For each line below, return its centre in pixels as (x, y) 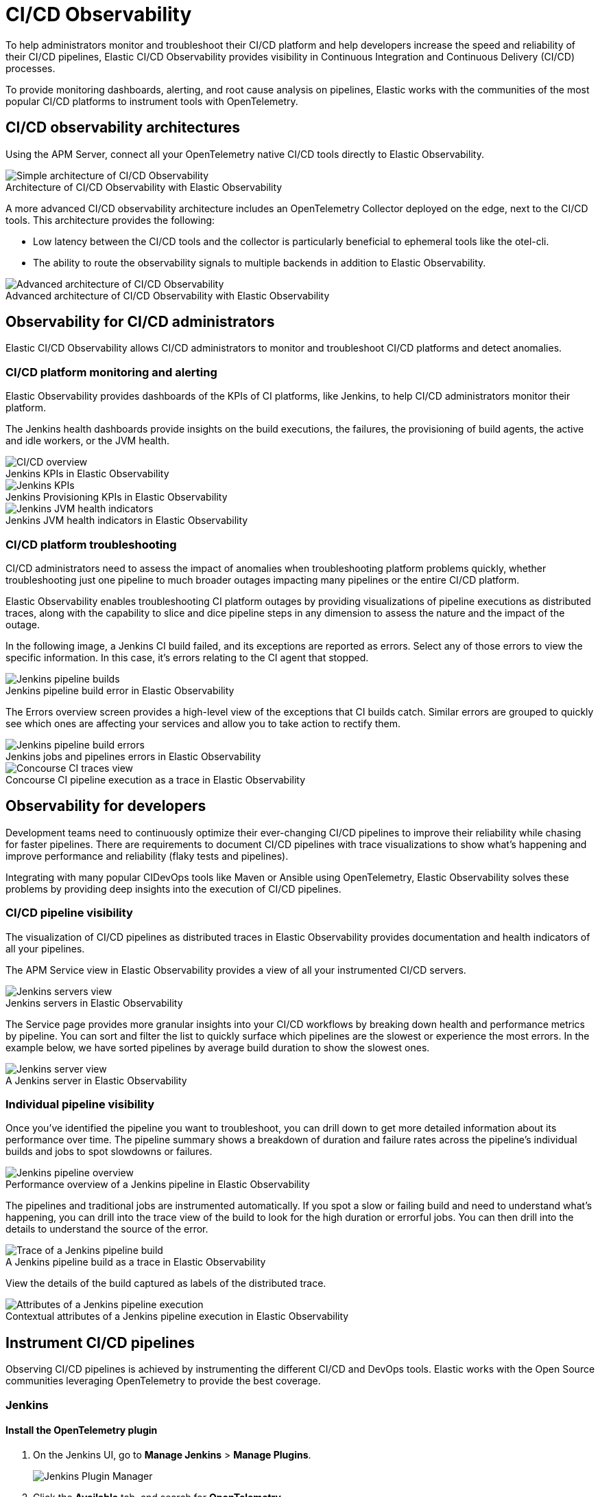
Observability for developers (106, 806)
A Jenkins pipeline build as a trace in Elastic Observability (136, 1262)
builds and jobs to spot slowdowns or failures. (109, 1152)
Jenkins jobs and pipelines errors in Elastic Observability (133, 756)
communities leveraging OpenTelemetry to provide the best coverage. (163, 1381)
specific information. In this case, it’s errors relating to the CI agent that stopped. (187, 657)
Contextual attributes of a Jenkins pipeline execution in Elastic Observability (177, 1316)
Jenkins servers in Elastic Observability (94, 1003)
